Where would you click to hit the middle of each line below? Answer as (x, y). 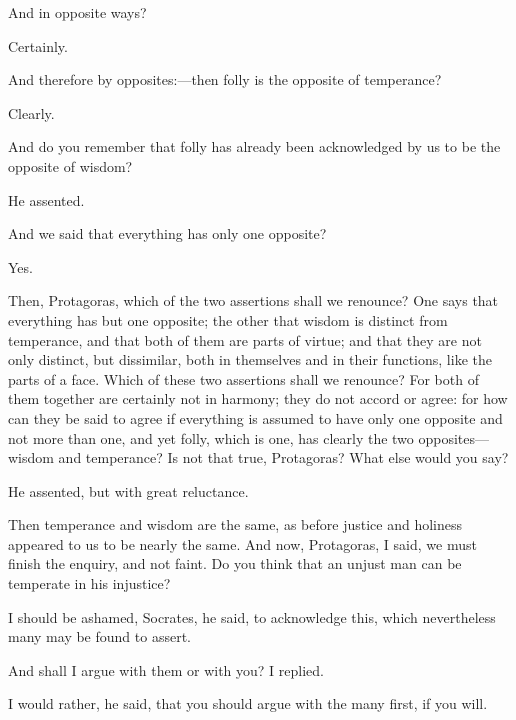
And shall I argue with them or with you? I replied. (166, 669)
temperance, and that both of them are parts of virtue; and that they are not (245, 339)
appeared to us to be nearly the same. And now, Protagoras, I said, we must (242, 543)
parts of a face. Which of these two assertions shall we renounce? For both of (243, 378)
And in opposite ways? (77, 12)
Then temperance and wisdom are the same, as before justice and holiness (235, 524)
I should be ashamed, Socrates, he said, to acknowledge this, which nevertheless (252, 616)
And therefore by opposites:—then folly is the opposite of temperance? (225, 79)
